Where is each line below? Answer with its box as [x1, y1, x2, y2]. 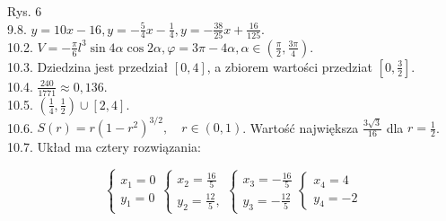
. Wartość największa [242, 118, 359, 137]
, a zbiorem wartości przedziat [206, 57, 372, 75]
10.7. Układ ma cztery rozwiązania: [7, 137, 201, 156]
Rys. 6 [7, 2, 42, 20]
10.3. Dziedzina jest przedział [7, 57, 169, 75]
